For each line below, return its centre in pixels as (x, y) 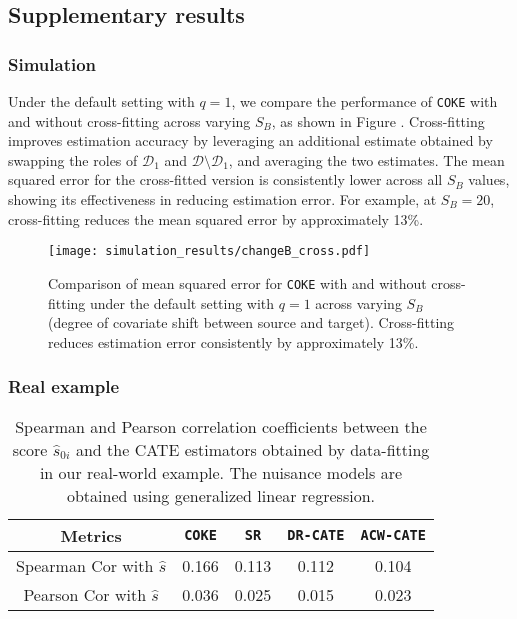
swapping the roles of (73, 159)
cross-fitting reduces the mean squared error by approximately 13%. (216, 218)
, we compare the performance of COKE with (364, 101)
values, (489, 179)
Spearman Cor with (85, 565)
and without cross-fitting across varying (129, 120)
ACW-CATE (393, 535)
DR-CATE (316, 535)
